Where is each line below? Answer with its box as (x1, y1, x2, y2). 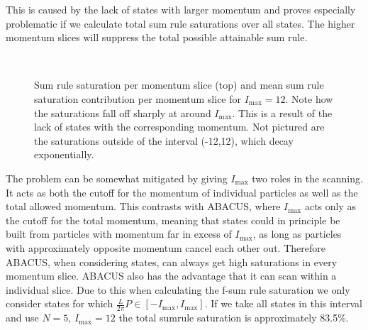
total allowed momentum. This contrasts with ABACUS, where (6, 199, 281, 214)
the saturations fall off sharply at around (34, 105, 211, 120)
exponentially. (34, 147, 94, 162)
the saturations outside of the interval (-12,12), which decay (34, 133, 294, 148)
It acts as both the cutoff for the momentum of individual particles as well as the (6, 185, 358, 199)
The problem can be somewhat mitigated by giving (6, 170, 228, 185)
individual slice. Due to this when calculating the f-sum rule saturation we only (6, 282, 350, 297)
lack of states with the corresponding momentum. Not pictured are (34, 119, 325, 134)
